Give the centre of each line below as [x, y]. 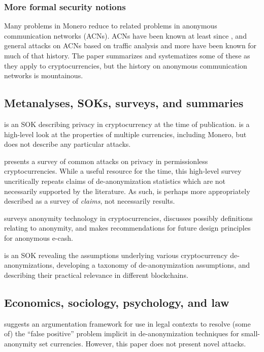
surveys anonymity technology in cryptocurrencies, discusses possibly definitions [128, 218]
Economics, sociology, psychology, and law [117, 302]
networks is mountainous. [44, 75]
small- [251, 333]
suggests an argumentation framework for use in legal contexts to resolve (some [127, 323]
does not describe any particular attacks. [68, 144]
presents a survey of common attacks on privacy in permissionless [106, 161]
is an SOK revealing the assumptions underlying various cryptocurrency [116, 255]
